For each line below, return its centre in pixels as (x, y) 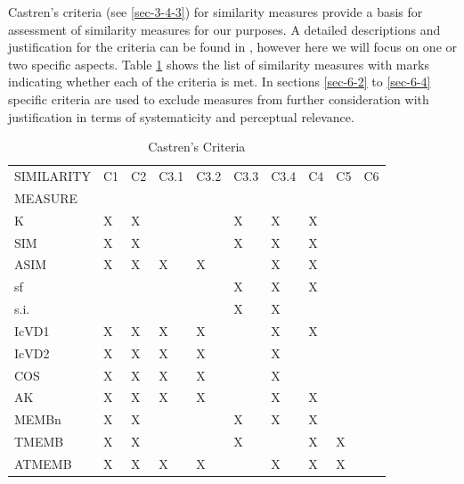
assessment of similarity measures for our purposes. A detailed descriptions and (224, 29)
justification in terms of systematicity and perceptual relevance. (181, 116)
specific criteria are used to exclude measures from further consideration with (219, 98)
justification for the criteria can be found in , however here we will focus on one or (233, 47)
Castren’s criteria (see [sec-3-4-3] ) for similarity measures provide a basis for (216, 12)
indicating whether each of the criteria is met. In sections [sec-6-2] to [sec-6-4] (220, 82)
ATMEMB (43, 463)
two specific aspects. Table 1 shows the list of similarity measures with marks (219, 64)
